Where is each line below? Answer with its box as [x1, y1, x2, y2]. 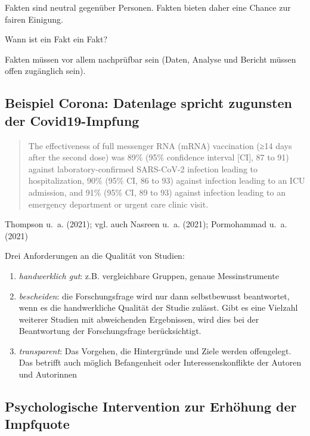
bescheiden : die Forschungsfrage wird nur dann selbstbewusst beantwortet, [18, 289, 290, 302]
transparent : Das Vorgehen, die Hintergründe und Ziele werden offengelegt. [18, 344, 292, 357]
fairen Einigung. [5, 13, 63, 25]
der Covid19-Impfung [5, 111, 139, 129]
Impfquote [5, 415, 70, 433]
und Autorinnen [18, 368, 77, 381]
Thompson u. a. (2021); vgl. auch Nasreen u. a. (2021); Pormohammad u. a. [5, 218, 287, 230]
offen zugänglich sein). [5, 64, 86, 77]
